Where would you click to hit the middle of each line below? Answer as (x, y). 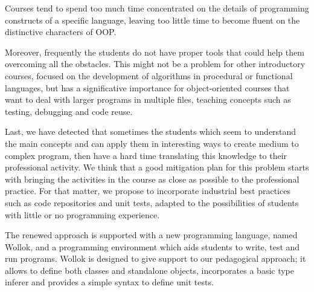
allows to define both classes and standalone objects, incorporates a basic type (150, 270)
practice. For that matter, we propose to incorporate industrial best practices (148, 191)
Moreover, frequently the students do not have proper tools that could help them (155, 52)
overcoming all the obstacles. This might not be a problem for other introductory (155, 64)
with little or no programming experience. (82, 214)
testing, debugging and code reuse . (69, 111)
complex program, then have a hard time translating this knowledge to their (146, 155)
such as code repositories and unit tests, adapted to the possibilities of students (152, 202)
